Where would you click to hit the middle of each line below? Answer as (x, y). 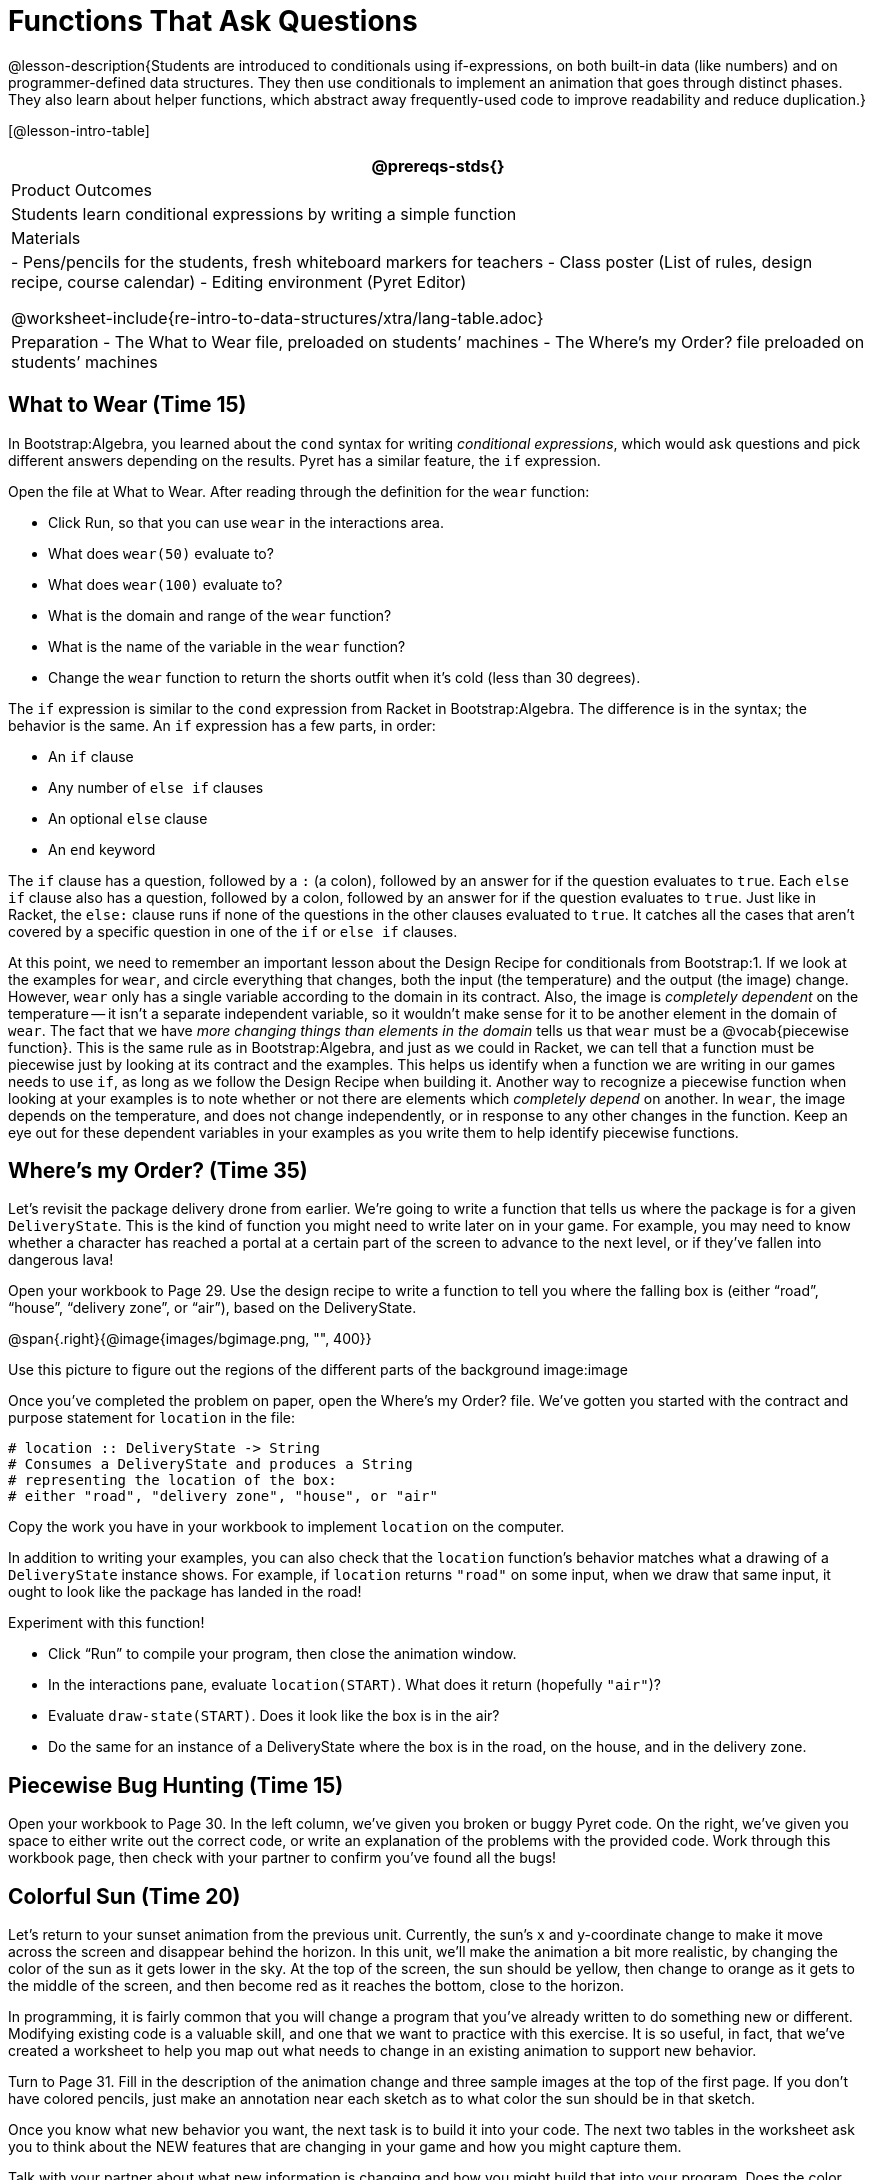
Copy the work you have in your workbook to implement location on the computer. (286, 1527)
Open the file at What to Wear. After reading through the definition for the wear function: (299, 491)
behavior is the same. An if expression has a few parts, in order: (222, 725)
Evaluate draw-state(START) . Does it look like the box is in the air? (274, 1716)
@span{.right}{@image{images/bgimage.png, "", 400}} (190, 1339)
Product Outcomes (81, 189)
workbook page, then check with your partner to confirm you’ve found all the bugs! (282, 1858)
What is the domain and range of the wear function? (220, 615)
